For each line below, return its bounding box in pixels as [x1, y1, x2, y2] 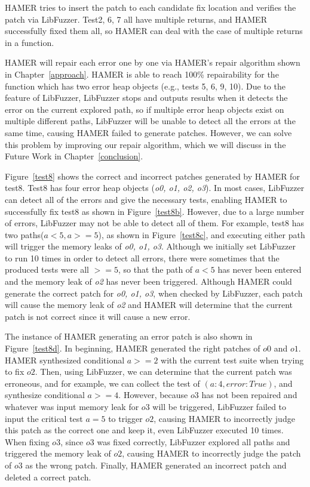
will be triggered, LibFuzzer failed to [152, 400, 287, 412]
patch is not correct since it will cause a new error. [5, 310, 191, 322]
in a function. [5, 36, 54, 48]
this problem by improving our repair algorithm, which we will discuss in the [5, 138, 286, 150]
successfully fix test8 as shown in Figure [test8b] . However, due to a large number [5, 205, 305, 217]
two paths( [5, 228, 44, 241]
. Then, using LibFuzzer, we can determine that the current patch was [35, 365, 292, 378]
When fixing [5, 435, 50, 448]
